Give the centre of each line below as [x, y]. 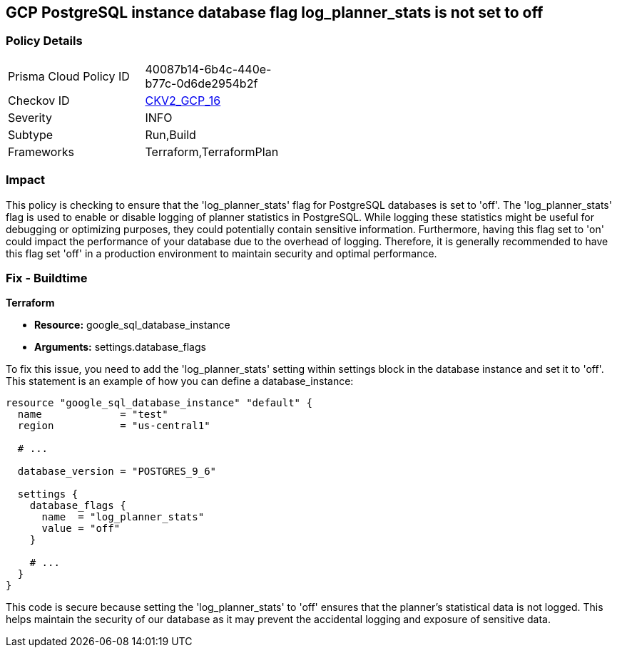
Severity [30, 117]
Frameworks [41, 151]
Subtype [31, 134]
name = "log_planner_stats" [123, 517]
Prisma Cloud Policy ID [69, 76]
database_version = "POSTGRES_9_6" [117, 472]
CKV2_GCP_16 [183, 100]
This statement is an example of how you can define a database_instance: [180, 381]
